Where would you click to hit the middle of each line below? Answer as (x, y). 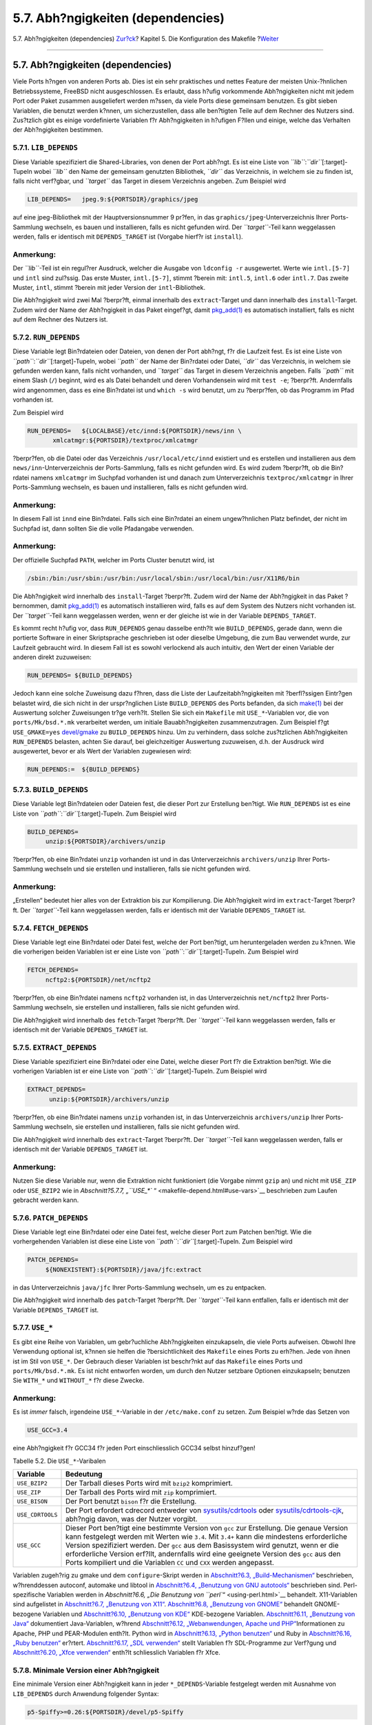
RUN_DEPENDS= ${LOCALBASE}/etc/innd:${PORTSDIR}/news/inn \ (134, 431)
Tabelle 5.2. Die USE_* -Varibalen (59, 1461)
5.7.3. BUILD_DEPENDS (51, 789)
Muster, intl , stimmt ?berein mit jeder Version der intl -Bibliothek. (109, 287)
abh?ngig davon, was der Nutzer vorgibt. (132, 1519)
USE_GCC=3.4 (48, 1430)
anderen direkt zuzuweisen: (52, 657)
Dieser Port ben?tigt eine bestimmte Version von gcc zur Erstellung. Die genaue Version (207, 1528)
